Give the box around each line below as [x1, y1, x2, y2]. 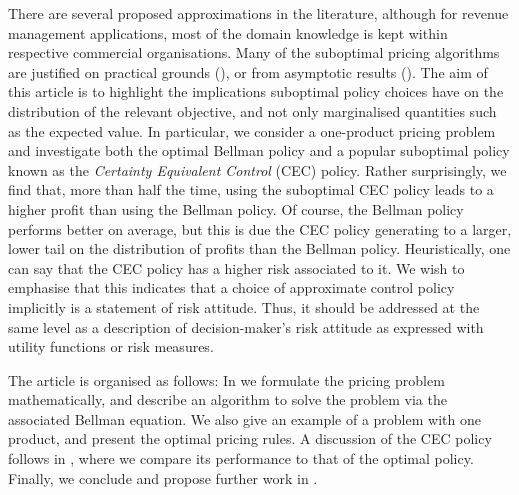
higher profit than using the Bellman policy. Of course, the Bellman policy [8, 198, 464, 219]
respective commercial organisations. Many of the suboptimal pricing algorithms [8, 42, 500, 63]
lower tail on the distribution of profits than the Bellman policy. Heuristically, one [8, 238, 511, 259]
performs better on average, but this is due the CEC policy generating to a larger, [8, 218, 512, 239]
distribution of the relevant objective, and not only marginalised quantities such [8, 100, 497, 121]
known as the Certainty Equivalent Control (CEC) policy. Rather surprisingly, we [8, 159, 507, 180]
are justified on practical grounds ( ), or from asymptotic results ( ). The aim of [8, 61, 488, 82]
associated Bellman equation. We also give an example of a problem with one [8, 408, 481, 429]
